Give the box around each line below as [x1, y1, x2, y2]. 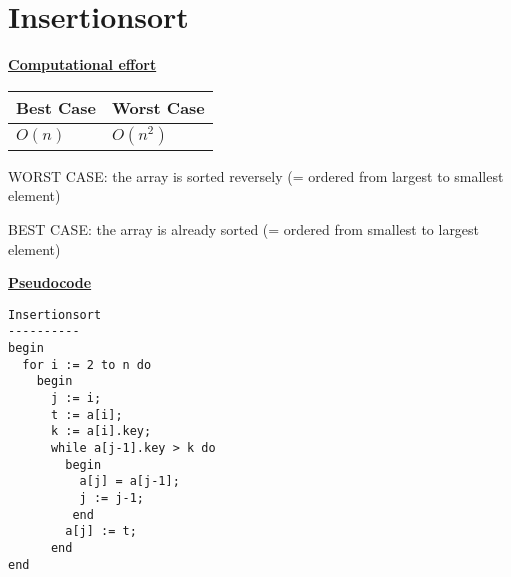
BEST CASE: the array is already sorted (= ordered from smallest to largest [8, 218, 480, 239]
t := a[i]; [50, 407, 123, 422]
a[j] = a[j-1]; [79, 474, 180, 489]
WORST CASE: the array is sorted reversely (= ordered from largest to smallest [8, 165, 504, 186]
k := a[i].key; [50, 424, 152, 439]
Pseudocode [8, 272, 92, 293]
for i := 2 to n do [22, 357, 152, 372]
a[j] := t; [65, 524, 137, 539]
